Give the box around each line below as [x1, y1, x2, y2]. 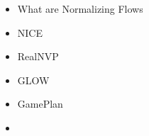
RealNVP [17, 49, 59, 64]
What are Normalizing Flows [17, 1, 143, 16]
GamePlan [17, 96, 63, 111]
